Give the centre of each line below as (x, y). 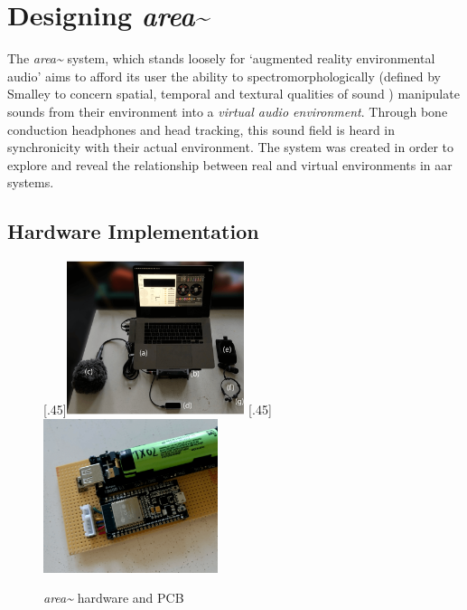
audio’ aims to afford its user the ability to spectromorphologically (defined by (224, 76)
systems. (31, 182)
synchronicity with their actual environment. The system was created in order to (231, 147)
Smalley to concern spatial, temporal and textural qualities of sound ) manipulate (233, 94)
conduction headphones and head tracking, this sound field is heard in (201, 129)
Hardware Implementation (133, 231)
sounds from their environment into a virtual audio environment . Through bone (228, 111)
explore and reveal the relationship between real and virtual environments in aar (230, 164)
